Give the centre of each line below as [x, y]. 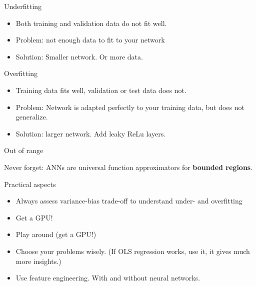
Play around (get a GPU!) [56, 234]
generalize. [32, 117]
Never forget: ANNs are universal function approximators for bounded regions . [128, 167]
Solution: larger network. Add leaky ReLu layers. [91, 133]
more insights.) [38, 261]
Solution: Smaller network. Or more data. [79, 56]
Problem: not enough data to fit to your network [90, 40]
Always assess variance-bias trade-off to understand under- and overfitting [129, 201]
